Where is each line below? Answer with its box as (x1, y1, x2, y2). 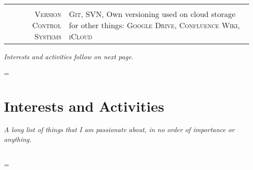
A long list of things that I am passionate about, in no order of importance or (4, 124, 235, 135)
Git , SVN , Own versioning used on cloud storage (69, 8, 235, 19)
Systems (34, 31, 61, 42)
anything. (4, 134, 32, 144)
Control (32, 19, 61, 31)
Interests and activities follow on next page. (4, 51, 134, 61)
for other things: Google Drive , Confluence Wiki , (69, 19, 240, 31)
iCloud (69, 31, 92, 42)
